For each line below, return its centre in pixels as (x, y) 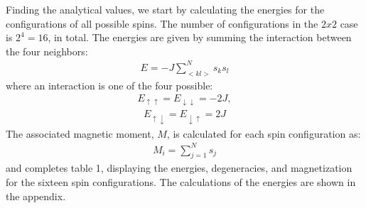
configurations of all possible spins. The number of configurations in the (162, 23)
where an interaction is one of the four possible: (109, 85)
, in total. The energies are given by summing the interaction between (200, 37)
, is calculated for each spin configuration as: (264, 133)
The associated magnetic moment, (80, 133)
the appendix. (36, 196)
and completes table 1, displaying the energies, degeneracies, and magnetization (179, 168)
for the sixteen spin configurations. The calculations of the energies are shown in (181, 182)
